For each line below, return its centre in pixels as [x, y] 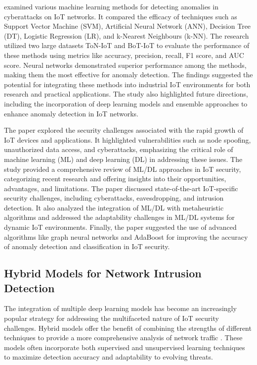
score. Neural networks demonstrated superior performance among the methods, [125, 65]
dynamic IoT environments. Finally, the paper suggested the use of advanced [120, 227]
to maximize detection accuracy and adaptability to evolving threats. [108, 357]
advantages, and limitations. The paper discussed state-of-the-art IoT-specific [121, 188]
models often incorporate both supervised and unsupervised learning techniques [125, 347]
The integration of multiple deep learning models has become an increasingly [120, 308]
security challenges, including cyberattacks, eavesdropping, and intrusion [114, 198]
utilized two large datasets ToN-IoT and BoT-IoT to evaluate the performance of [127, 45]
